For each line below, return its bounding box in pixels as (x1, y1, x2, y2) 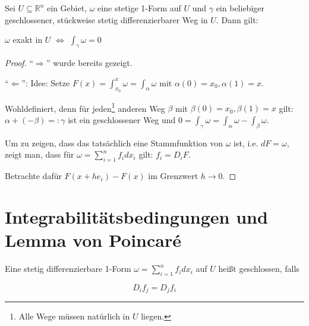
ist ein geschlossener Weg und (68, 114, 176, 126)
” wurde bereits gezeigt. (46, 56, 133, 68)
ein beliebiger (216, 2, 264, 14)
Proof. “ (5, 56, 34, 68)
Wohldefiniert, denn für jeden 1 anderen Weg (5, 100, 165, 114)
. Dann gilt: (216, 13, 258, 26)
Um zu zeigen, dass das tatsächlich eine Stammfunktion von (5, 136, 223, 149)
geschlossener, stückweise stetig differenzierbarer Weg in (5, 13, 208, 26)
